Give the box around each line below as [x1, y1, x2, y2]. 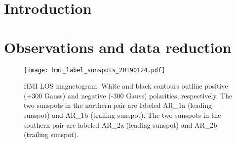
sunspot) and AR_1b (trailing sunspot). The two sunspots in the [24, 109, 221, 120]
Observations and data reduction [4, 37, 232, 57]
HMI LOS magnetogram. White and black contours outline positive [24, 81, 228, 91]
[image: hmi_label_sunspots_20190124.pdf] [24, 66, 165, 74]
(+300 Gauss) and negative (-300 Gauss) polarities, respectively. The [24, 90, 233, 100]
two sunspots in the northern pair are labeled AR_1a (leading [24, 100, 212, 110]
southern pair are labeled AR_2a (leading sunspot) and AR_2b [24, 119, 217, 130]
